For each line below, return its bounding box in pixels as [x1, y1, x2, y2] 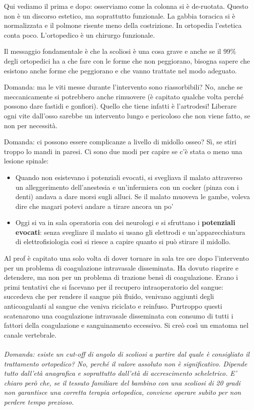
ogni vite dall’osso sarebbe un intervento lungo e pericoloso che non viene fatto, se [4, 110, 250, 120]
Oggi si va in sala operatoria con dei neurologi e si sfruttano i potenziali [15, 217, 235, 228]
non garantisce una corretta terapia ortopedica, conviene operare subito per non [4, 387, 241, 397]
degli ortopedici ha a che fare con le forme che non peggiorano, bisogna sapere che [4, 55, 250, 66]
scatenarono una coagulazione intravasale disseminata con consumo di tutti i [4, 310, 233, 320]
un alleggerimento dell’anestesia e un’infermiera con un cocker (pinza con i [15, 182, 239, 192]
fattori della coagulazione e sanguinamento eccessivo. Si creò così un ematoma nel [4, 320, 249, 330]
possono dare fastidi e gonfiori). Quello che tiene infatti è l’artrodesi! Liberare [4, 101, 237, 111]
